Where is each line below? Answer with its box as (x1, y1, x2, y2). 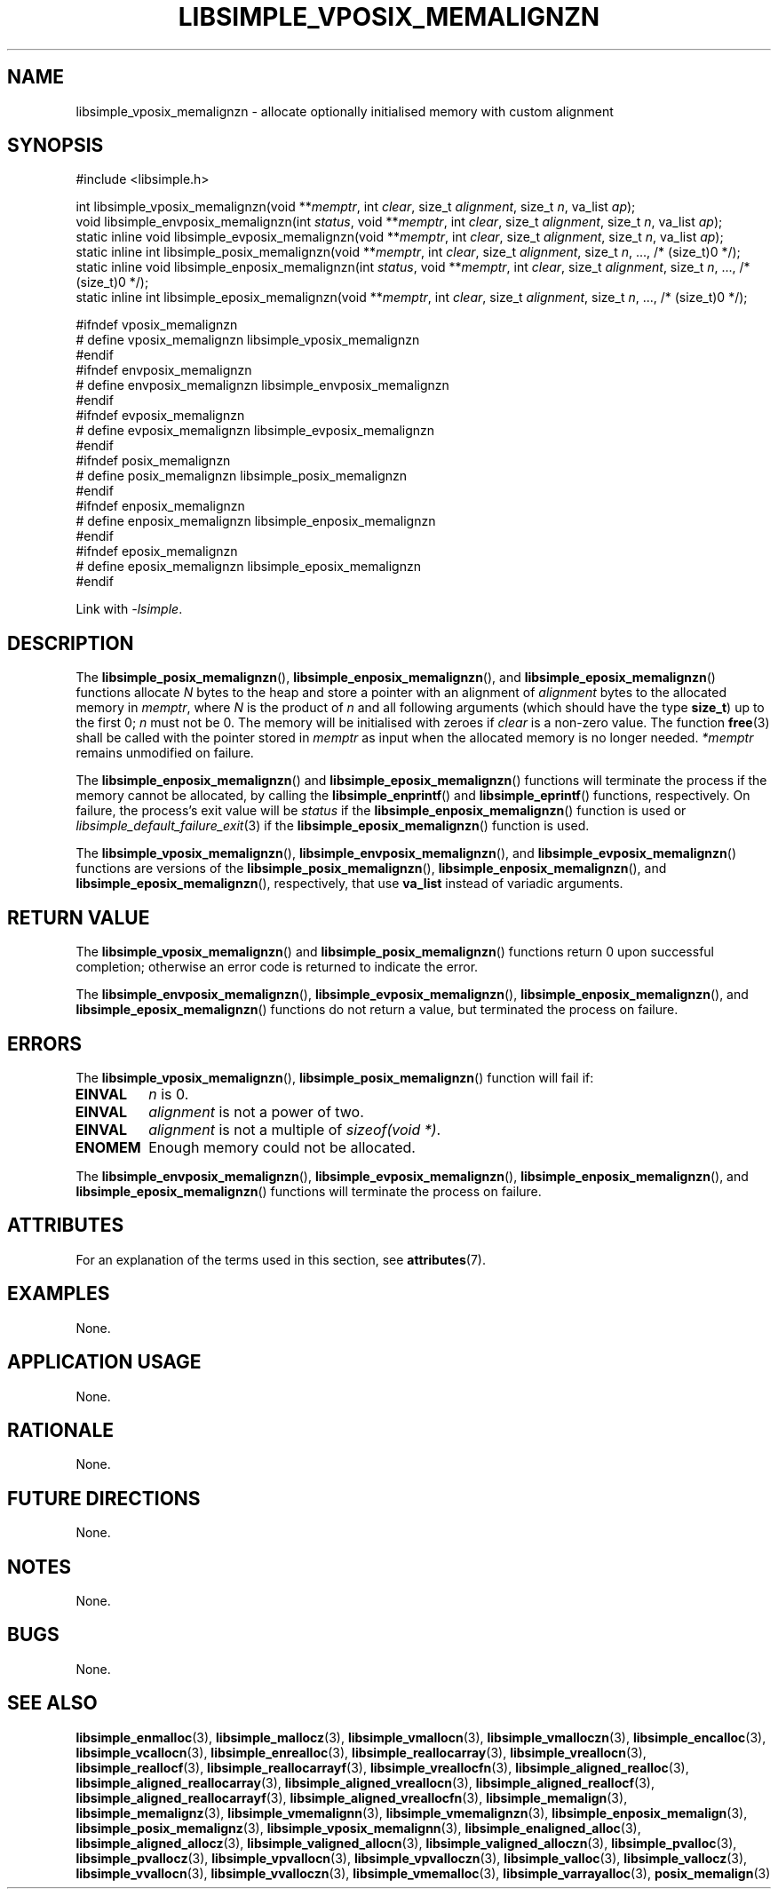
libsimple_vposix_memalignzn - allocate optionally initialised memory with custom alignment (75, 103, 614, 119)
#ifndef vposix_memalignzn (75, 317, 238, 333)
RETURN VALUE (7, 906, 150, 929)
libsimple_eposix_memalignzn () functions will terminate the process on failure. (75, 1183, 542, 1199)
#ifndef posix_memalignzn (75, 453, 231, 469)
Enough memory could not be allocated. (148, 1138, 416, 1156)
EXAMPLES (7, 1282, 110, 1305)
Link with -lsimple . (75, 601, 183, 617)
